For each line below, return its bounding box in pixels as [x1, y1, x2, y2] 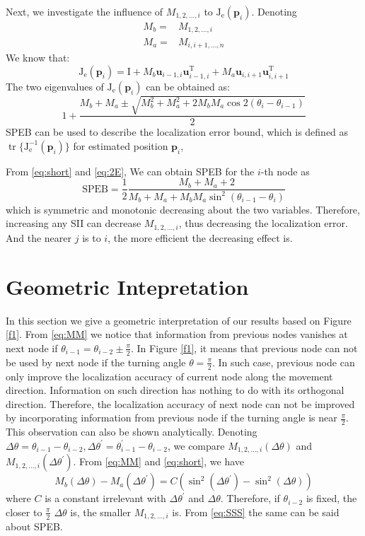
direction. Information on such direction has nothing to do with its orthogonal [6, 383, 344, 397]
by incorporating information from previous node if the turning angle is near [6, 410, 337, 425]
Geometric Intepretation [6, 272, 249, 301]
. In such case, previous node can [212, 354, 355, 369]
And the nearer [6, 230, 72, 245]
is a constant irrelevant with [45, 491, 166, 506]
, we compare [168, 438, 225, 453]
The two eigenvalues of [6, 78, 104, 93]
